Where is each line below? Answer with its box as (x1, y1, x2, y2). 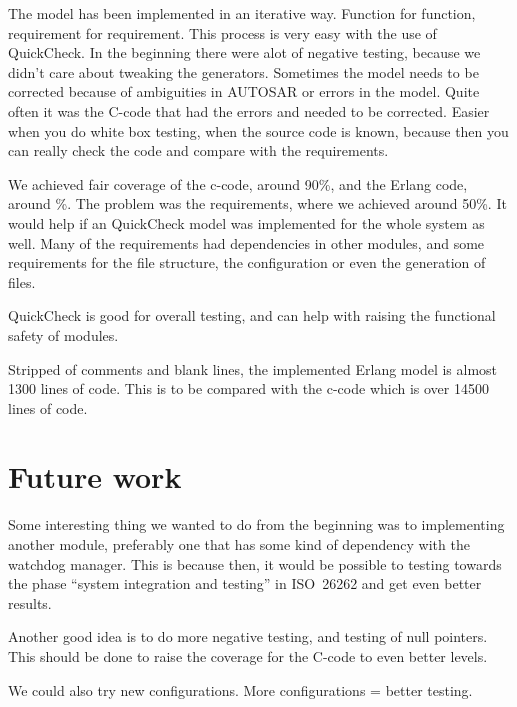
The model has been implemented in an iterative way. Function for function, (8, 3, 476, 23)
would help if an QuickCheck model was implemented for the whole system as (8, 212, 485, 233)
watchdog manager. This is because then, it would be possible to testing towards (8, 553, 502, 574)
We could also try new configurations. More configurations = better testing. (8, 679, 473, 700)
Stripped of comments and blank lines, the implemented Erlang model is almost (8, 358, 498, 379)
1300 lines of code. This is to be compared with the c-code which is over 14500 (8, 378, 489, 399)
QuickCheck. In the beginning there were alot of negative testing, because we (8, 42, 481, 63)
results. (8, 592, 52, 613)
